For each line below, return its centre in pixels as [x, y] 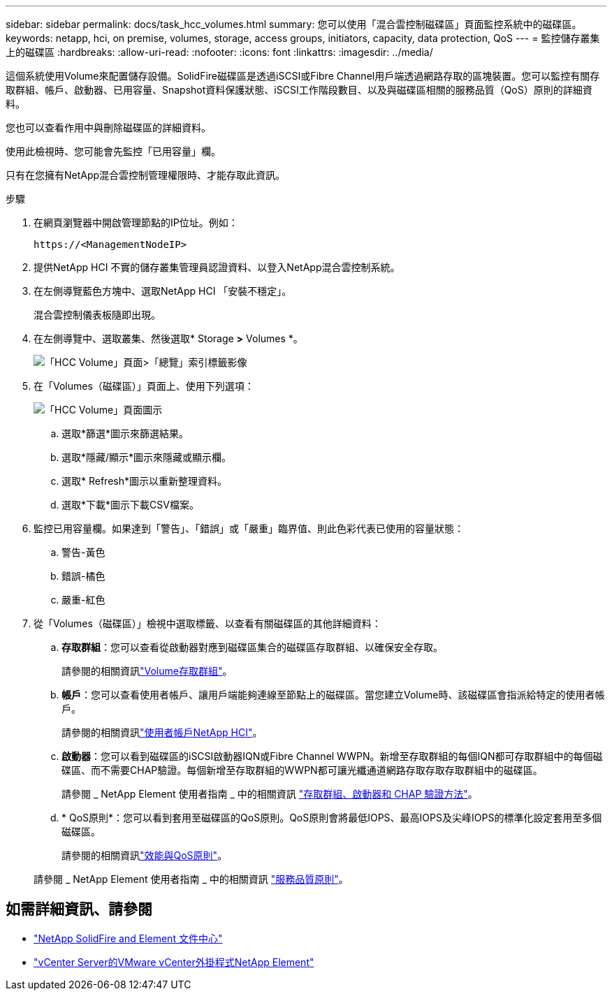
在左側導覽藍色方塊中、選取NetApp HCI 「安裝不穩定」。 [163, 291]
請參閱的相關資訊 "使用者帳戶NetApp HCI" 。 [162, 732]
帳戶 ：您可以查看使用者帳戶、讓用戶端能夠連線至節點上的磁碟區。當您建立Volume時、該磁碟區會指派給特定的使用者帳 [333, 695]
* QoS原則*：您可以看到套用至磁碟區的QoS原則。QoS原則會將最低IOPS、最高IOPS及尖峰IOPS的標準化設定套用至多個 [332, 818]
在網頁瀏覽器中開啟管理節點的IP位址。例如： [136, 222]
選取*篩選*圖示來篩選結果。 [125, 433]
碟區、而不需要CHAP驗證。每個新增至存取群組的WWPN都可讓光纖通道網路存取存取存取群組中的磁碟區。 [302, 770]
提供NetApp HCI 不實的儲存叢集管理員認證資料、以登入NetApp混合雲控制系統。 [217, 267]
